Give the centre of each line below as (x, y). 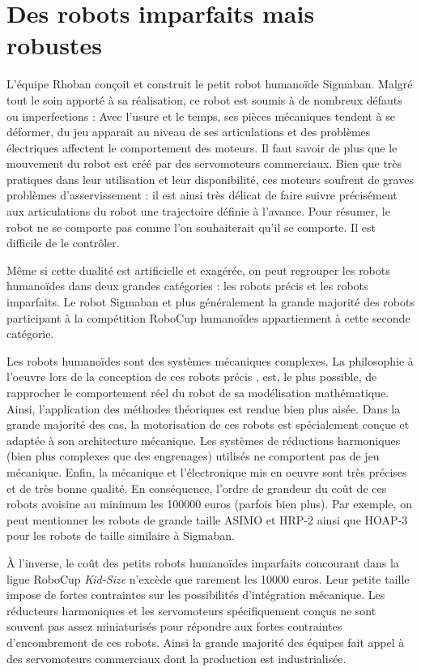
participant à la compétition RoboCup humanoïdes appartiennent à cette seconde (208, 317)
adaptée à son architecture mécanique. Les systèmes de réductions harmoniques (204, 440)
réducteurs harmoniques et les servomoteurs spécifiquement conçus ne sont (191, 610)
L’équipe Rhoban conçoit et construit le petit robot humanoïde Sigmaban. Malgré (210, 84)
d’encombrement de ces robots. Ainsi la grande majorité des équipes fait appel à (206, 642)
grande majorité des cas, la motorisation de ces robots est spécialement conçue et (208, 424)
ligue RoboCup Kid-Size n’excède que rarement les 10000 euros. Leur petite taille (208, 578)
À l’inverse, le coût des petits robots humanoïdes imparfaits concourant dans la (203, 562)
